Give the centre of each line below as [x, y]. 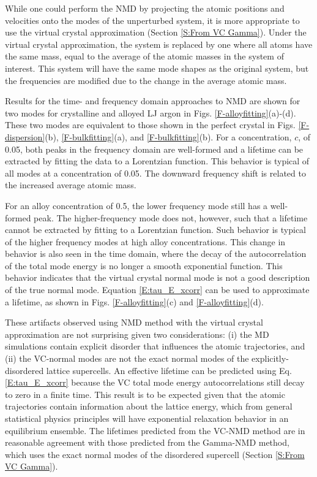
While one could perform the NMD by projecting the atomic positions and [145, 8]
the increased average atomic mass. [71, 185]
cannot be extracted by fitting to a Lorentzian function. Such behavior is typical [155, 230]
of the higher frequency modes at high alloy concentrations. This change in [145, 241]
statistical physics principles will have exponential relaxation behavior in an [147, 418]
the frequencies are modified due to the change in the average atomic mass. [146, 80]
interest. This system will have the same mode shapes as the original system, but [157, 68]
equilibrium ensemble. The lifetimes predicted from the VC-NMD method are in [155, 430]
